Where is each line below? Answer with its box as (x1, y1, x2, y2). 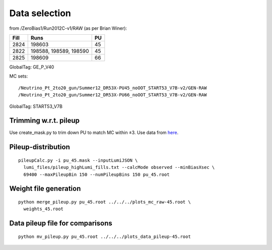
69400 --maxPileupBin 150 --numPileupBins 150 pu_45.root (23, 171, 170, 177)
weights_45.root (23, 206, 64, 212)
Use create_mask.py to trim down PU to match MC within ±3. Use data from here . (9, 130, 179, 136)
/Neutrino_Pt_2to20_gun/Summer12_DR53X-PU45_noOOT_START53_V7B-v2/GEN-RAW (18, 85, 207, 91)
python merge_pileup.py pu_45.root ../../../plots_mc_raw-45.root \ (18, 199, 191, 205)
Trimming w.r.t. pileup (9, 116, 80, 125)
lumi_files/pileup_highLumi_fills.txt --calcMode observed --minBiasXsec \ (23, 164, 215, 170)
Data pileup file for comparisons (9, 219, 113, 228)
